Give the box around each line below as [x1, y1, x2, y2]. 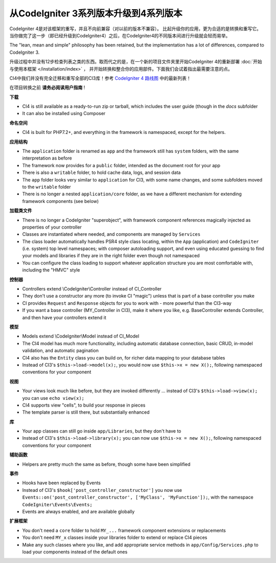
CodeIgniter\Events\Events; [22, 502, 93, 507]
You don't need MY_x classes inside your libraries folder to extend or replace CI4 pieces [22, 534, 208, 541]
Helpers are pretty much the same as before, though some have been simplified [22, 461, 191, 467]
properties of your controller [22, 224, 82, 230]
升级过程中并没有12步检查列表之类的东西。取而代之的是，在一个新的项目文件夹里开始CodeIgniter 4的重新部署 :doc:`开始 [9, 59, 262, 65]
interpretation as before [22, 155, 72, 161]
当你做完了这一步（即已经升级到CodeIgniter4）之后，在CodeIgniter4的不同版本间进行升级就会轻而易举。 [9, 32, 231, 38]
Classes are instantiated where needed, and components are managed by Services [22, 231, 201, 237]
